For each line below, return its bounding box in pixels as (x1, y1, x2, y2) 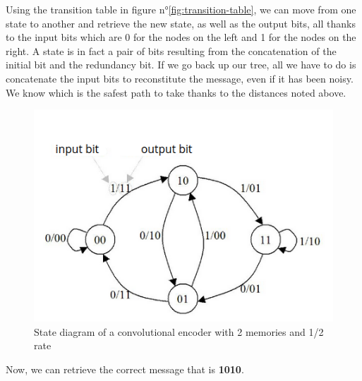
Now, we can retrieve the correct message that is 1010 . (6, 361, 244, 376)
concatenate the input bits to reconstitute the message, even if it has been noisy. (6, 71, 354, 85)
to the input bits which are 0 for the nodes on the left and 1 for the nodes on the (6, 30, 356, 44)
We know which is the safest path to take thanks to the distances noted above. (6, 85, 346, 99)
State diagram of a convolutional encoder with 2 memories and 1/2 (34, 324, 324, 339)
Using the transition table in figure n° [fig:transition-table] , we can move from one (6, 2, 356, 16)
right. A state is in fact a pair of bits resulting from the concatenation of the (6, 43, 337, 58)
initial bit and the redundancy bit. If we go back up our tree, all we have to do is (6, 57, 356, 72)
